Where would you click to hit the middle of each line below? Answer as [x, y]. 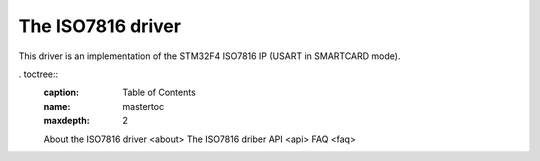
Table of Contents [159, 92]
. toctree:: [38, 74]
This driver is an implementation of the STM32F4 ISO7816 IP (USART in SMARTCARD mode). [209, 56]
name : [57, 106]
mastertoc [143, 106]
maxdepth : [66, 121]
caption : [61, 92]
